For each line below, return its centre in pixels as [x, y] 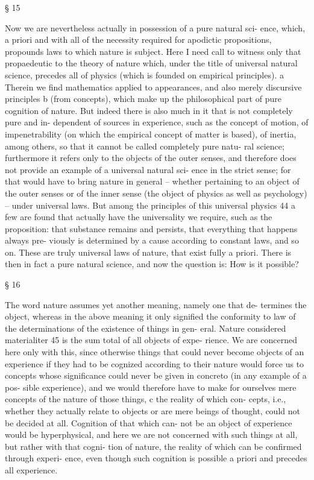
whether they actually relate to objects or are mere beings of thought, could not [152, 411]
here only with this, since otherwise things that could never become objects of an [155, 352]
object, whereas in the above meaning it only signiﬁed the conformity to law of [150, 316]
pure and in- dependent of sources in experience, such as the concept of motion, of [157, 122]
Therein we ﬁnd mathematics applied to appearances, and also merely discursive [153, 87]
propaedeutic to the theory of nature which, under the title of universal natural [151, 63]
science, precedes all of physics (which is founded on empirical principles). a [144, 74]
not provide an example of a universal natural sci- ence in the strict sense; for [148, 169]
